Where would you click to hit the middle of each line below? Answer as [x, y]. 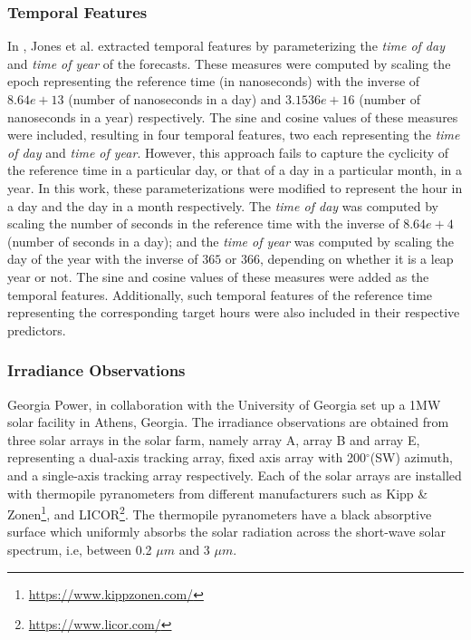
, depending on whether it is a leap [357, 259]
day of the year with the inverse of [103, 259]
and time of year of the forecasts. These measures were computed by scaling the [229, 63]
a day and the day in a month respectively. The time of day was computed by [223, 205]
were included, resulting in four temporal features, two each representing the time [234, 135]
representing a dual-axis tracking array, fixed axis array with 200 [187, 457]
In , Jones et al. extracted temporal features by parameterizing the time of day [226, 46]
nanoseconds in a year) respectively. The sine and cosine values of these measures [233, 116]
